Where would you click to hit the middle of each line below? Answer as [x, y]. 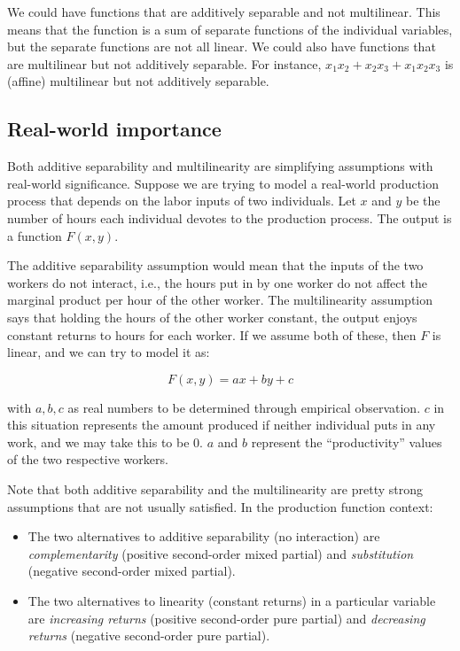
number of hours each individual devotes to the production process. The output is [230, 217]
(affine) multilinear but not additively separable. [138, 81]
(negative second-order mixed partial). [132, 571]
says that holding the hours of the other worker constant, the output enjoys [212, 317]
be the [423, 201]
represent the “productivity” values [347, 442]
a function [35, 235]
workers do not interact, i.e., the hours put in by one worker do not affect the [218, 282]
